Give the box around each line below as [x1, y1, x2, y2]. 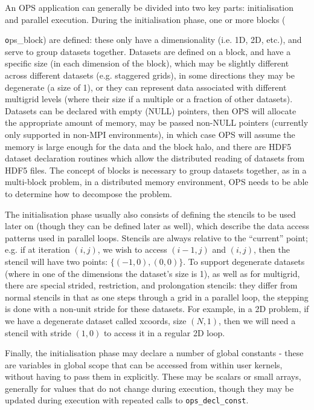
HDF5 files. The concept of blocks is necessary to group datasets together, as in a [5, 163, 307, 176]
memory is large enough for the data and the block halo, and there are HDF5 [5, 140, 292, 152]
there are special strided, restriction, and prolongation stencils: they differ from [5, 279, 298, 291]
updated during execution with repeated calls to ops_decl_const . [5, 394, 249, 406]
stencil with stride [5, 326, 71, 339]
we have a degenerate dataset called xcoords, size [5, 314, 187, 327]
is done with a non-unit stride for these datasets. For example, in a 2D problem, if [5, 302, 309, 315]
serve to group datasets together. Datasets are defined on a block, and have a [5, 45, 291, 57]
